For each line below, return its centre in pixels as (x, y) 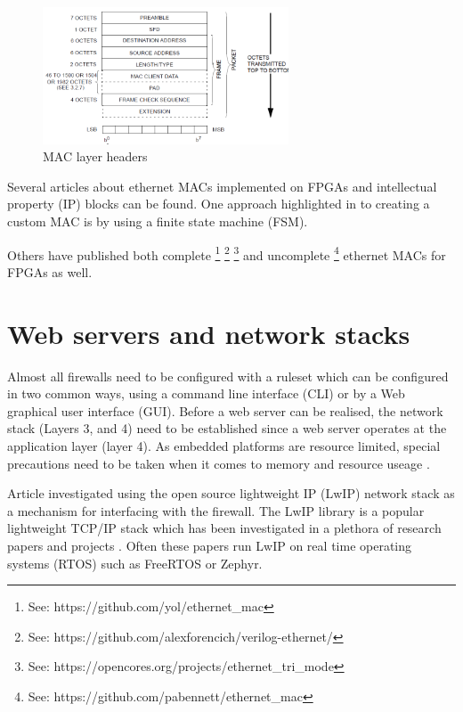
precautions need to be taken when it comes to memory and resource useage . (219, 463)
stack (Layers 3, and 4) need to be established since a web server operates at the (227, 428)
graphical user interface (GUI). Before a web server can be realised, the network (225, 410)
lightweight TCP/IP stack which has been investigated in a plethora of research (224, 528)
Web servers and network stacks (209, 333)
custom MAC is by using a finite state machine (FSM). (158, 221)
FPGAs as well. (50, 271)
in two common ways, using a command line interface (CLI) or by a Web (206, 393)
